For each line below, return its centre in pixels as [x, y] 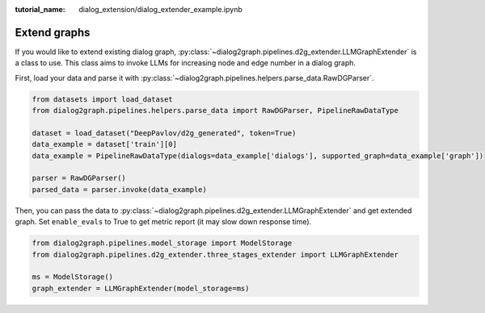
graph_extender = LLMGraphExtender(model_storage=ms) [141, 288]
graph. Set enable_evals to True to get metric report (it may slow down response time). [163, 222]
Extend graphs [53, 32]
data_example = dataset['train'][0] [105, 144]
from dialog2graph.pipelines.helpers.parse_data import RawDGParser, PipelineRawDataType [215, 111]
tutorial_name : [40, 9]
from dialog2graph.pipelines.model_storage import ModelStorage [162, 243]
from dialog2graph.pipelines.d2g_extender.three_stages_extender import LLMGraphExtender [215, 255]
